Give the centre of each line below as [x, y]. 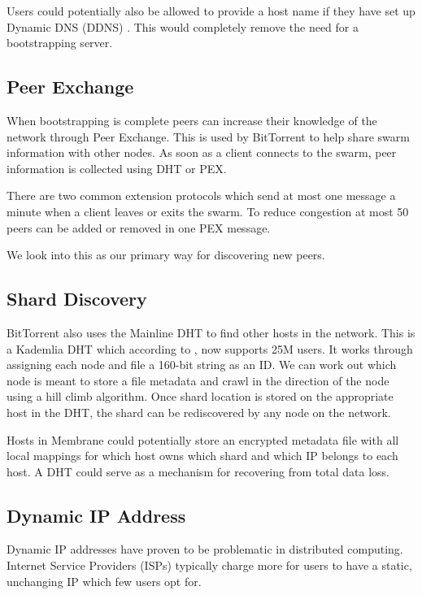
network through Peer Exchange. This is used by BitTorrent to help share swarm [208, 136]
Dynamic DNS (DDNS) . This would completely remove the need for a [183, 26]
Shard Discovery [77, 299]
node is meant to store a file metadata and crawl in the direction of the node [198, 380]
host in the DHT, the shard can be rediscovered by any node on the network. [199, 412]
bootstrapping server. [60, 43]
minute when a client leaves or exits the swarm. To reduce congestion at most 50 [208, 211]
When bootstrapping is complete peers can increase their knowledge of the [192, 120]
